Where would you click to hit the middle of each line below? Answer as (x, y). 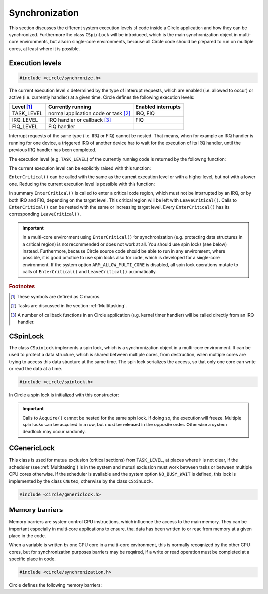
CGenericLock (32, 448)
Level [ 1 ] (22, 107)
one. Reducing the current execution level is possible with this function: (82, 184)
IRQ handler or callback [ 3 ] (79, 120)
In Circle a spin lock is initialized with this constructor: (64, 395)
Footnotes (22, 286)
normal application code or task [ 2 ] (89, 113)
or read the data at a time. (35, 369)
